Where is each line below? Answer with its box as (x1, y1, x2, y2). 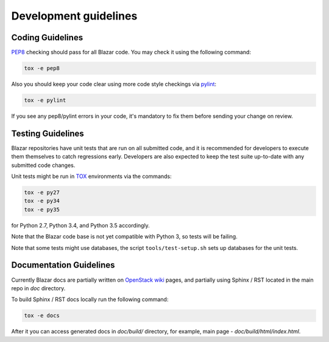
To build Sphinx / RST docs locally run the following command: (11, 296, 169, 303)
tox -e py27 (24, 189, 60, 196)
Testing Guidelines (11, 128, 85, 138)
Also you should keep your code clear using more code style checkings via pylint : (11, 80, 216, 88)
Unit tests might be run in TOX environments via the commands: (11, 173, 172, 180)
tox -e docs (24, 312, 60, 319)
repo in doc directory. (11, 284, 66, 292)
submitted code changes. (11, 162, 76, 169)
